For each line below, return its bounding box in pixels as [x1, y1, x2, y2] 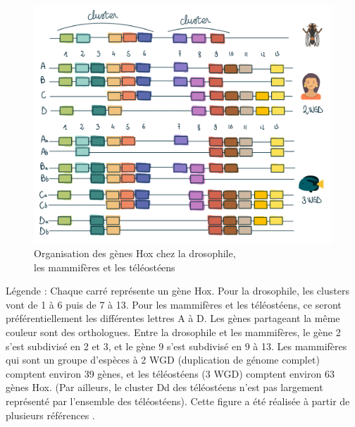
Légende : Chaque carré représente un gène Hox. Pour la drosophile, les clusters [6, 283, 349, 298]
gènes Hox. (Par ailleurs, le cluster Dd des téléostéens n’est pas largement [6, 380, 323, 395]
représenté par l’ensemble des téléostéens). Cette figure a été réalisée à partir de [6, 393, 350, 408]
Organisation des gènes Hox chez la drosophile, [34, 246, 236, 261]
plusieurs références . [6, 407, 95, 422]
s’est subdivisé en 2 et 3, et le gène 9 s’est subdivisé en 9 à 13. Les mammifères [6, 338, 347, 353]
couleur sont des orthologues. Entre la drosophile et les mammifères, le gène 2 [6, 325, 341, 340]
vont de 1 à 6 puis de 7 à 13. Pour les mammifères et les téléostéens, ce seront [6, 297, 342, 311]
